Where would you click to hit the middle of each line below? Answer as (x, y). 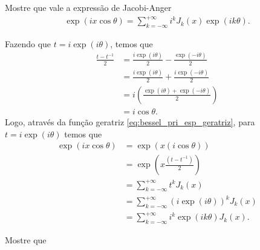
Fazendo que (28, 43)
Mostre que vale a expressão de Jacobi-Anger (88, 7)
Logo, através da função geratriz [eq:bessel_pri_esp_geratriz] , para (130, 121)
